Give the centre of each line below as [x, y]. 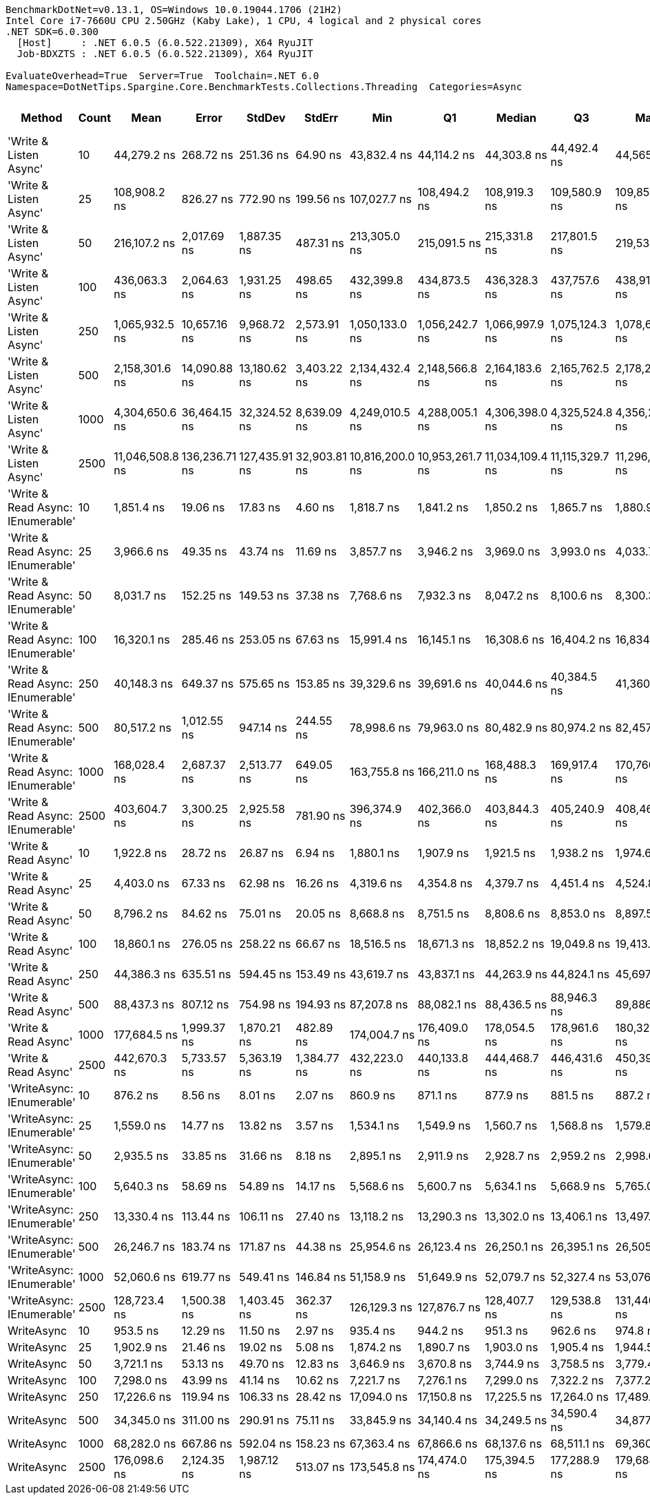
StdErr [321, 118]
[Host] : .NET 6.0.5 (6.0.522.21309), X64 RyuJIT [165, 43]
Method [42, 118]
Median [516, 118]
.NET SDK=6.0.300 [52, 32]
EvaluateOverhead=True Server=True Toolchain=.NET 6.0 [162, 76]
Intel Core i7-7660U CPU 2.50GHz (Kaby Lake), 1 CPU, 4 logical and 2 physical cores [244, 21]
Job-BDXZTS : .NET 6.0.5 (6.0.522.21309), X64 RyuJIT [165, 54]
